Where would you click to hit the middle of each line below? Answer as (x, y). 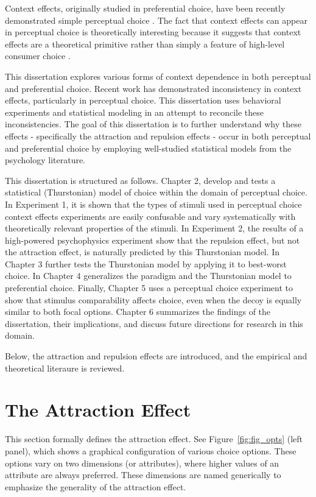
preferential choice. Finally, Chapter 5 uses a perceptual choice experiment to (149, 288)
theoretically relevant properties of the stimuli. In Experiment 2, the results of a (154, 228)
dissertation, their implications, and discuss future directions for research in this (154, 323)
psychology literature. (45, 160)
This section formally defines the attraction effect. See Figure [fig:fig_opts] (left (154, 439)
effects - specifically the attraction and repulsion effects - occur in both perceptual (158, 136)
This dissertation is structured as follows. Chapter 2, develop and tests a (140, 180)
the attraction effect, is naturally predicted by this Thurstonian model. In (142, 252)
